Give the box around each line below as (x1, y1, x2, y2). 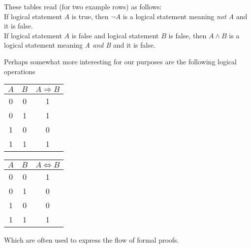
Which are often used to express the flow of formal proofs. (4, 235, 179, 245)
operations (4, 66, 35, 76)
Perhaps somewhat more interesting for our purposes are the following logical (4, 56, 237, 66)
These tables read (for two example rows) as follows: (4, 1, 162, 11)
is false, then (168, 30, 207, 40)
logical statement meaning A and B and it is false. (4, 40, 156, 50)
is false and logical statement (71, 30, 159, 40)
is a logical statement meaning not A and (123, 11, 248, 21)
